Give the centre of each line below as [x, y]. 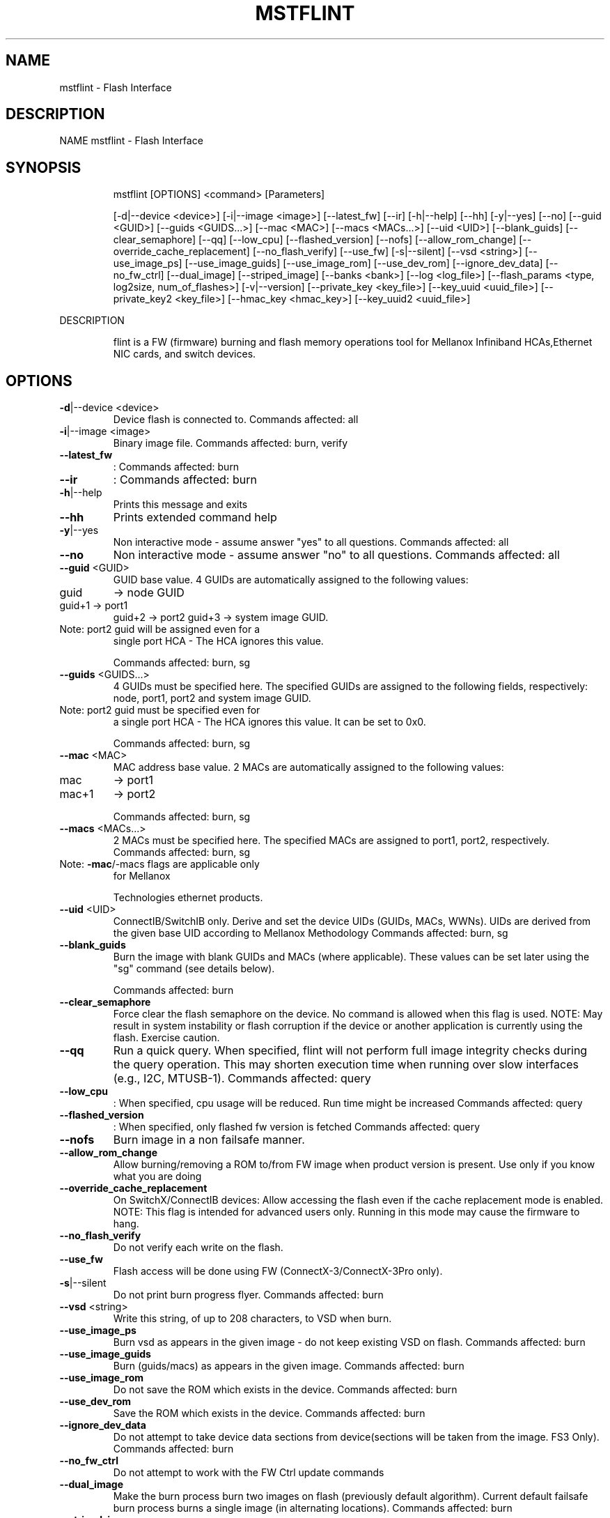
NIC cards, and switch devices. [185, 354]
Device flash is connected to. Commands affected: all [236, 420]
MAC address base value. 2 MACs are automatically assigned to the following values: [308, 767]
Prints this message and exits [180, 505]
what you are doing [157, 1176]
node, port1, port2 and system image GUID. [212, 698]
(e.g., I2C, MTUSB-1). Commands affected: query [242, 1079]
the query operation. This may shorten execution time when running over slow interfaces [346, 1065]
